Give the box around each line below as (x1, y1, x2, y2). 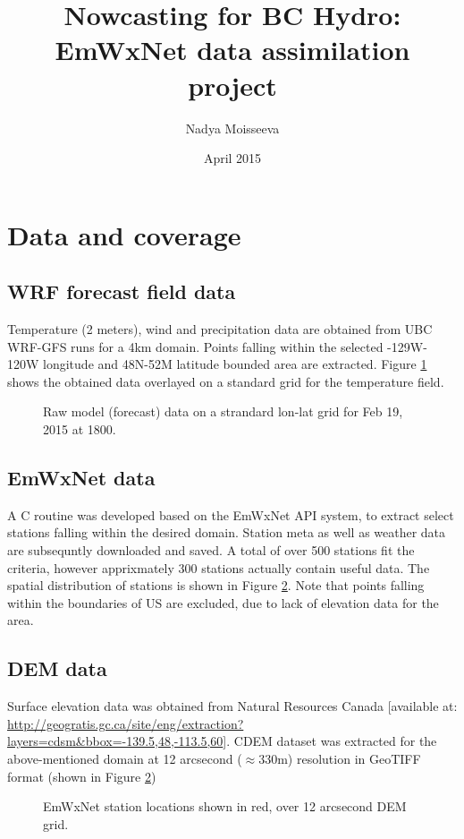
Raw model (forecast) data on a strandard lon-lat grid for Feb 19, (43, 402, 403, 421)
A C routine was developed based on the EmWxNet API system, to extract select (7, 505, 454, 524)
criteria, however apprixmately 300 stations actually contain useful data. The (7, 558, 430, 577)
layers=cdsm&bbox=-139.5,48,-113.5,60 (7, 732, 224, 750)
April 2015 (203, 149, 262, 167)
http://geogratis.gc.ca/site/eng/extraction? (7, 714, 244, 732)
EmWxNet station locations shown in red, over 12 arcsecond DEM (43, 797, 407, 816)
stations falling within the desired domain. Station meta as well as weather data (7, 523, 446, 542)
